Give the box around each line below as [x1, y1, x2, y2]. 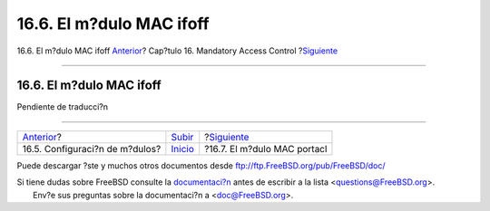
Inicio [171, 142, 195, 155]
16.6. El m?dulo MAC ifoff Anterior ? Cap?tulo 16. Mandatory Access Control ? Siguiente [16, 45, 338, 56]
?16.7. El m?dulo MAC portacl [204, 142, 328, 155]
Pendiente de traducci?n [16, 101, 109, 112]
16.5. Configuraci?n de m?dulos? [22, 142, 162, 155]
